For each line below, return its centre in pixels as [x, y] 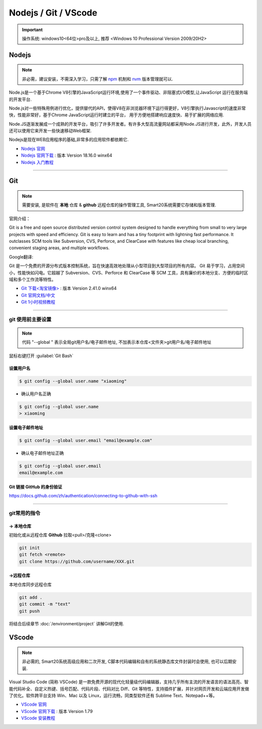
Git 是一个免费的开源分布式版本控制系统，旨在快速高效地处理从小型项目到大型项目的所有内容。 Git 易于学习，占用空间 [127, 266]
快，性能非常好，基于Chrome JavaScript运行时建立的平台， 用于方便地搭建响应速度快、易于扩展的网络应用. [116, 115]
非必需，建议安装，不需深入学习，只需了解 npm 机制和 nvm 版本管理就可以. [98, 79]
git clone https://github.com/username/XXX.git [77, 561]
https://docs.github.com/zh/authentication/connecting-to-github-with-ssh [83, 496]
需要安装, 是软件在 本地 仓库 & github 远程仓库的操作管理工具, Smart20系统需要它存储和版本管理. [119, 205]
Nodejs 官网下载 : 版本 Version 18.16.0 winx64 [67, 155]
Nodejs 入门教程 [37, 162]
